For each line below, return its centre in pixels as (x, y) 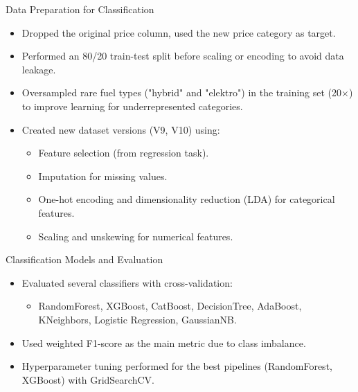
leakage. (39, 69)
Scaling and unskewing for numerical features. (136, 236)
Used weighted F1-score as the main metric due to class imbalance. (164, 342)
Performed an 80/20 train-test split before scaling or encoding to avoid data (183, 56)
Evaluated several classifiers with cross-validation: (127, 282)
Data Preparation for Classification (80, 9)
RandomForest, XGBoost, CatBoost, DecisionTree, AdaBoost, (170, 306)
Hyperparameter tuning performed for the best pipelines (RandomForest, (177, 366)
